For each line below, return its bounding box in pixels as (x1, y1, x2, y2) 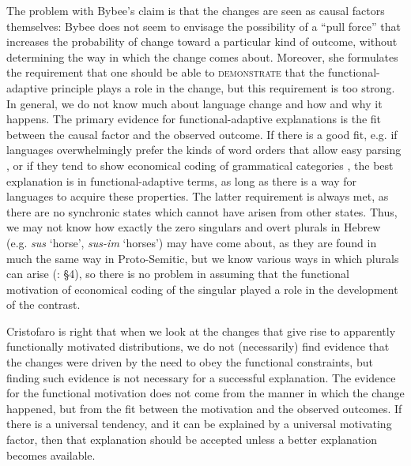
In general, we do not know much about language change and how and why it (6, 95, 383, 111)
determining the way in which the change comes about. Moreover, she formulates (6, 48, 398, 65)
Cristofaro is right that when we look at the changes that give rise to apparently (6, 322, 396, 339)
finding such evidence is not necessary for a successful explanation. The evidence (6, 369, 396, 385)
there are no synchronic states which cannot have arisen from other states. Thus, (6, 203, 398, 220)
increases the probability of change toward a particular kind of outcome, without (6, 33, 398, 50)
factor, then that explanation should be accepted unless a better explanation (6, 431, 377, 448)
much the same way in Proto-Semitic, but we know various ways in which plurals (6, 250, 399, 266)
